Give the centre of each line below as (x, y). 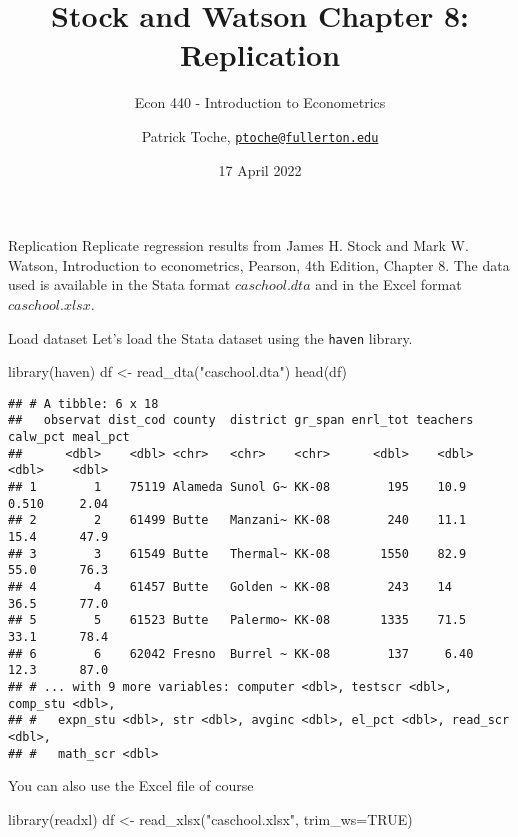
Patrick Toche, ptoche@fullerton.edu (260, 135)
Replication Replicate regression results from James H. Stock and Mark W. (238, 245)
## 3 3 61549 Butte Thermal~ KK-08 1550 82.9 (237, 553)
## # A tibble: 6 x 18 (83, 403)
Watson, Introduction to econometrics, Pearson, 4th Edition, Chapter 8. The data (259, 264)
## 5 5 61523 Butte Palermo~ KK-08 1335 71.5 (237, 620)
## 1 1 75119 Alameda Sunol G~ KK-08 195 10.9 (237, 487)
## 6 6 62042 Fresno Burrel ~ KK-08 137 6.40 (241, 653)
